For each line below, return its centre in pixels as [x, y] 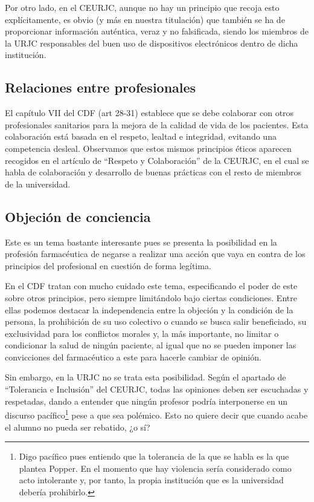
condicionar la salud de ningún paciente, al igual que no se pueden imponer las [151, 345]
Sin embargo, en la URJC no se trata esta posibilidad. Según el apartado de [146, 377]
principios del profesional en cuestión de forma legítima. [108, 265]
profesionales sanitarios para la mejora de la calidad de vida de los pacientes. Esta [157, 124]
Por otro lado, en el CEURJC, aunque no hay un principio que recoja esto [142, 7]
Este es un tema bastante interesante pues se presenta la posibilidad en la [141, 242]
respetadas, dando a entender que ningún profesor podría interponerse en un [146, 401]
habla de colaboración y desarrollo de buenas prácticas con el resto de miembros [153, 172]
